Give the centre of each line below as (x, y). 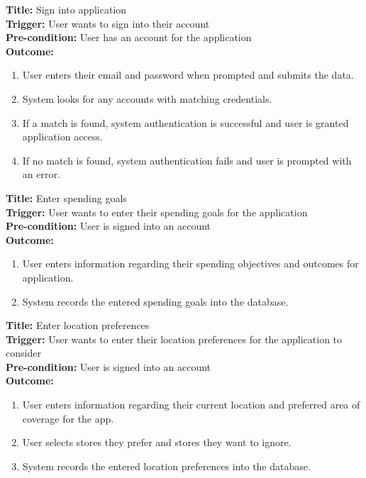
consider (23, 353)
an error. (41, 174)
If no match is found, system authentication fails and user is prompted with (187, 160)
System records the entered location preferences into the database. (166, 466)
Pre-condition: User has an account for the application (129, 37)
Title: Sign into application (66, 9)
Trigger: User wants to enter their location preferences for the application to (174, 339)
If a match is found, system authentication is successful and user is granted (185, 122)
